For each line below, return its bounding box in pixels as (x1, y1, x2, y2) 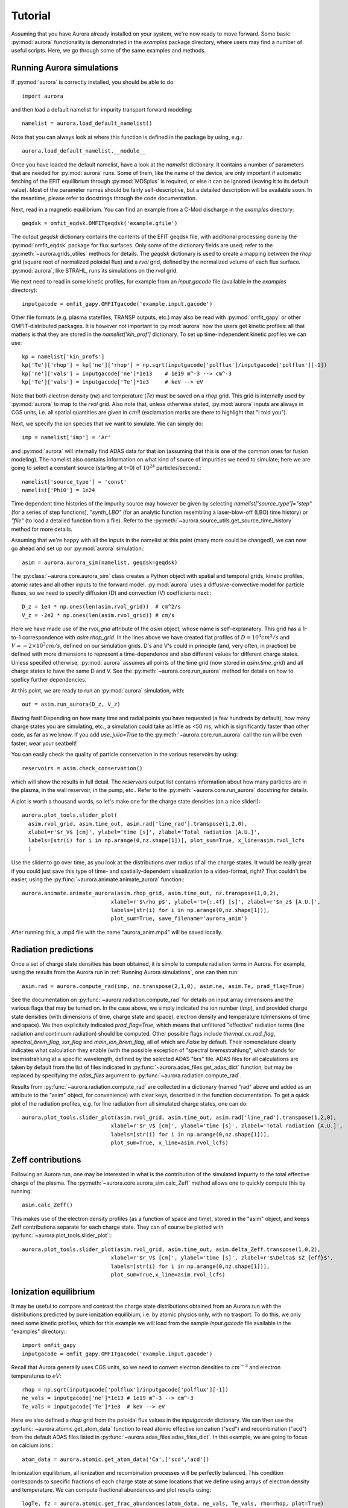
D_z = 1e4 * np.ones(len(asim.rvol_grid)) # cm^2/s (22, 603, 181, 610)
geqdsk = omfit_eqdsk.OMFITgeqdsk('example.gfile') (22, 220, 178, 226)
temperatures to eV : (11, 1372, 62, 1380)
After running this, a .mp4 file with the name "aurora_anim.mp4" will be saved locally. (11, 928, 223, 936)
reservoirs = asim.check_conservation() (22, 765, 143, 771)
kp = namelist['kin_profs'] (22, 353, 105, 360)
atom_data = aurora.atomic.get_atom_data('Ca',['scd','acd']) (22, 1456, 210, 1463)
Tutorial (11, 9, 51, 22)
